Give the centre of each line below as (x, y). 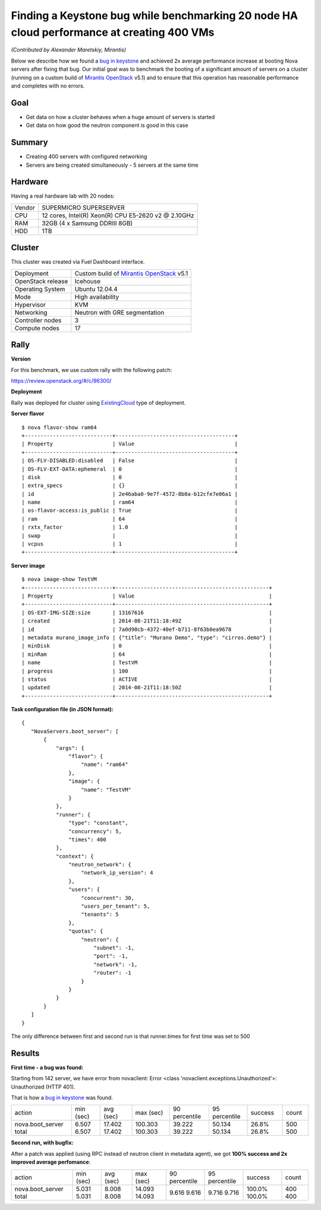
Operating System (40, 289)
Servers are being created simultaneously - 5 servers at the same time (112, 165)
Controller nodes (38, 320)
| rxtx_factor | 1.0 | (130, 527)
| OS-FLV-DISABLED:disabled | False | (130, 461)
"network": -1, (115, 964)
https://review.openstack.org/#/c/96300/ (61, 381)
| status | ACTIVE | (147, 679)
